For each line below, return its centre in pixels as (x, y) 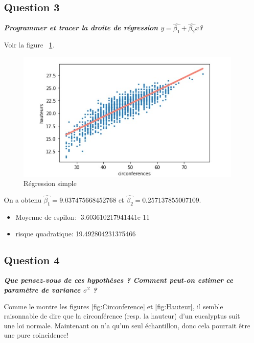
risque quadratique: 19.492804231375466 (76, 233)
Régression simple (50, 183)
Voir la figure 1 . (29, 45)
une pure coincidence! (36, 335)
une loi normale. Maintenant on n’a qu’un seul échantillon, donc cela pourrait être (127, 325)
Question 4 (32, 260)
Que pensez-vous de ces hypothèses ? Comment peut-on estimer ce (119, 280)
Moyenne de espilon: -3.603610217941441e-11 (82, 217)
